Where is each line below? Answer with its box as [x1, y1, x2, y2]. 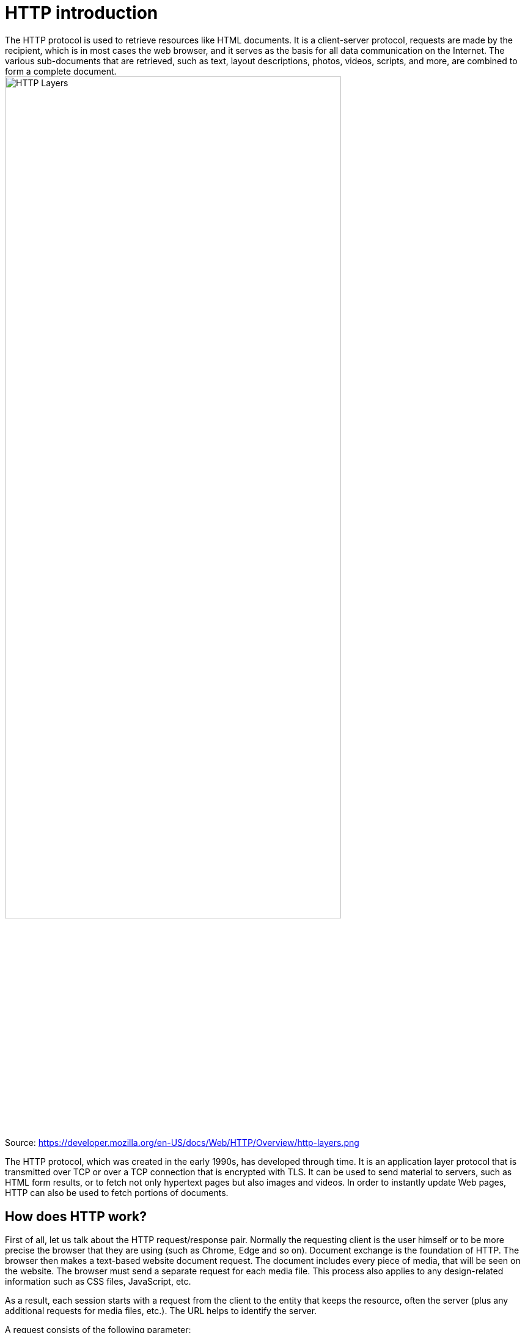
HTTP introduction [5, 2, 158, 23]
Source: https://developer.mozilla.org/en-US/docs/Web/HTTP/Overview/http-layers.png [5, 1137, 359, 1148]
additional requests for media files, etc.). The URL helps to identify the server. [5, 1305, 317, 1316]
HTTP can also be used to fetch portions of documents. [5, 1187, 229, 1198]
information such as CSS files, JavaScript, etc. [5, 1276, 191, 1287]
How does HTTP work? [5, 1208, 147, 1224]
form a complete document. [5, 65, 117, 76]
